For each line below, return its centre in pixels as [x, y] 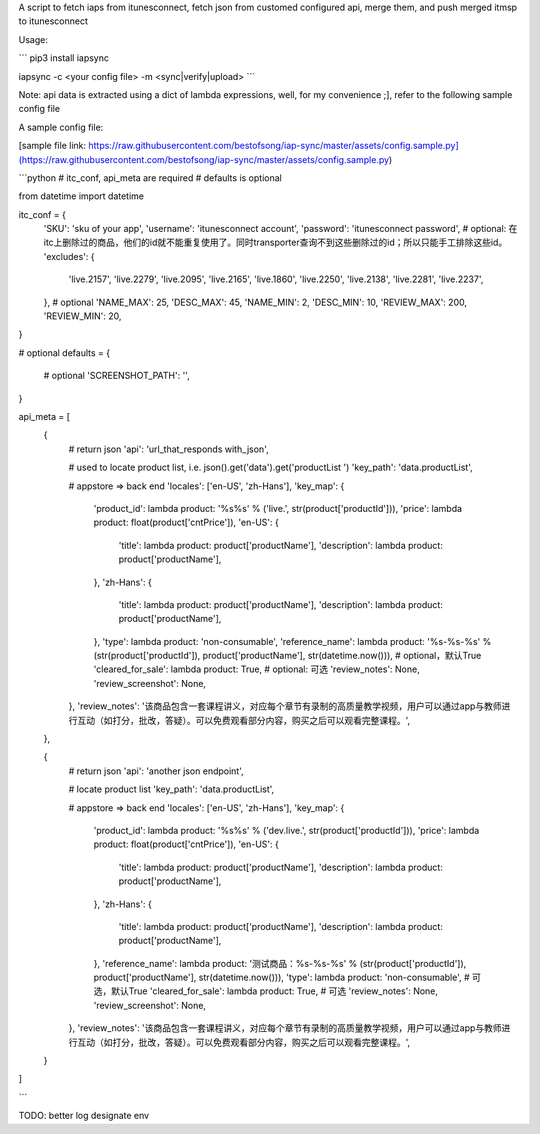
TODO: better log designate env [84, 1116]
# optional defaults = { [64, 352]
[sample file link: [52, 146]
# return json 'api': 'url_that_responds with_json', [168, 449]
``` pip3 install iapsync [64, 58]
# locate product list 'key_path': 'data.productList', [171, 789]
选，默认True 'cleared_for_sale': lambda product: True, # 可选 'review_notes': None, [266, 991]
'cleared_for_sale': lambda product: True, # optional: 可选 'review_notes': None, [256, 669]
